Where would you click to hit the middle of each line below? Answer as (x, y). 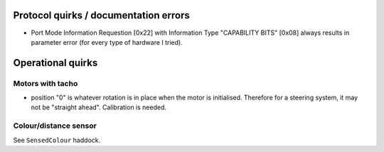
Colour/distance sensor (55, 126)
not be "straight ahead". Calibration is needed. (99, 107)
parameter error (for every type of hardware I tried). (107, 42)
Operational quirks (55, 63)
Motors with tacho (46, 83)
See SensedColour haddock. (57, 140)
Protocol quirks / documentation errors (101, 15)
